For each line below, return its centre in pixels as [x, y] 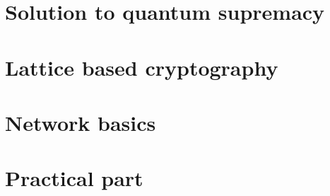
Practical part [74, 178]
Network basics [81, 122]
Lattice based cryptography [142, 67]
